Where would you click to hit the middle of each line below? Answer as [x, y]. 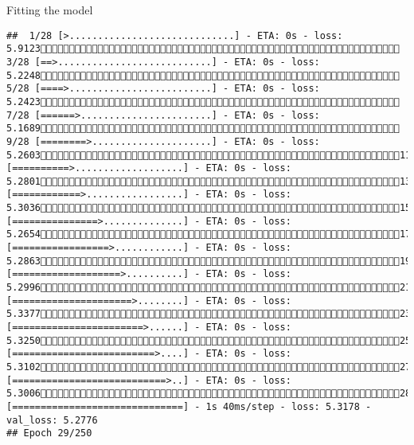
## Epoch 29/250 [49, 433]
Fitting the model [50, 10]
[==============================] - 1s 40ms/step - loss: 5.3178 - [189, 406]
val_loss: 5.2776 [52, 420]
